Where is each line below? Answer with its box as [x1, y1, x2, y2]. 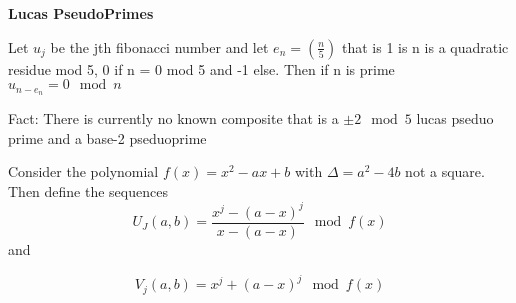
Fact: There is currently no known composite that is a [8, 108, 339, 129]
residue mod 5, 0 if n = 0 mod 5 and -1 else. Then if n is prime [8, 58, 395, 79]
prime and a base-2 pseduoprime [8, 127, 207, 148]
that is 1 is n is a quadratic [341, 36, 509, 57]
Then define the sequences [8, 180, 168, 201]
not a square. [405, 161, 485, 182]
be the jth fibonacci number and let [50, 36, 269, 57]
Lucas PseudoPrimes [8, 3, 154, 23]
